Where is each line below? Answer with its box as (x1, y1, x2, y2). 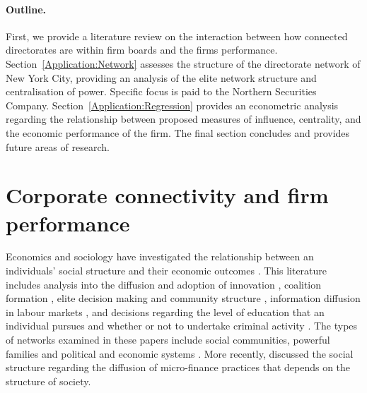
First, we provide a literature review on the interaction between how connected (6, 28, 348, 43)
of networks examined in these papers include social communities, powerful (6, 332, 330, 347)
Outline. (6, 1, 47, 16)
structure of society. (6, 373, 91, 388)
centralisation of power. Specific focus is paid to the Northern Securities (6, 84, 317, 99)
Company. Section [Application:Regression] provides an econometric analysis (6, 97, 339, 112)
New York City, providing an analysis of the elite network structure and (6, 70, 317, 85)
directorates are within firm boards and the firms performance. (6, 42, 278, 57)
